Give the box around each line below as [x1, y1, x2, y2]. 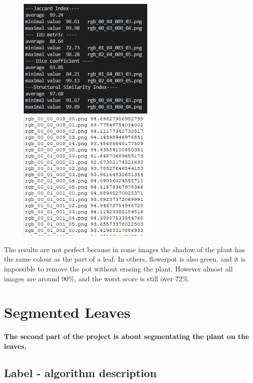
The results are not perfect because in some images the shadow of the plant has [4, 244, 245, 254]
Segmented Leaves [4, 302, 130, 322]
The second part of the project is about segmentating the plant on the [4, 331, 250, 342]
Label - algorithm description [4, 365, 157, 380]
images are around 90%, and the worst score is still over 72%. [4, 273, 190, 283]
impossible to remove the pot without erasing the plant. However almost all [4, 264, 233, 274]
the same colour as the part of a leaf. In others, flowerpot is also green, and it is [4, 254, 246, 264]
